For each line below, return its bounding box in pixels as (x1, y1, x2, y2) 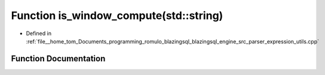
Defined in (26, 30, 52, 37)
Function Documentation (11, 54, 106, 64)
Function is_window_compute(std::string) (11, 9, 223, 22)
